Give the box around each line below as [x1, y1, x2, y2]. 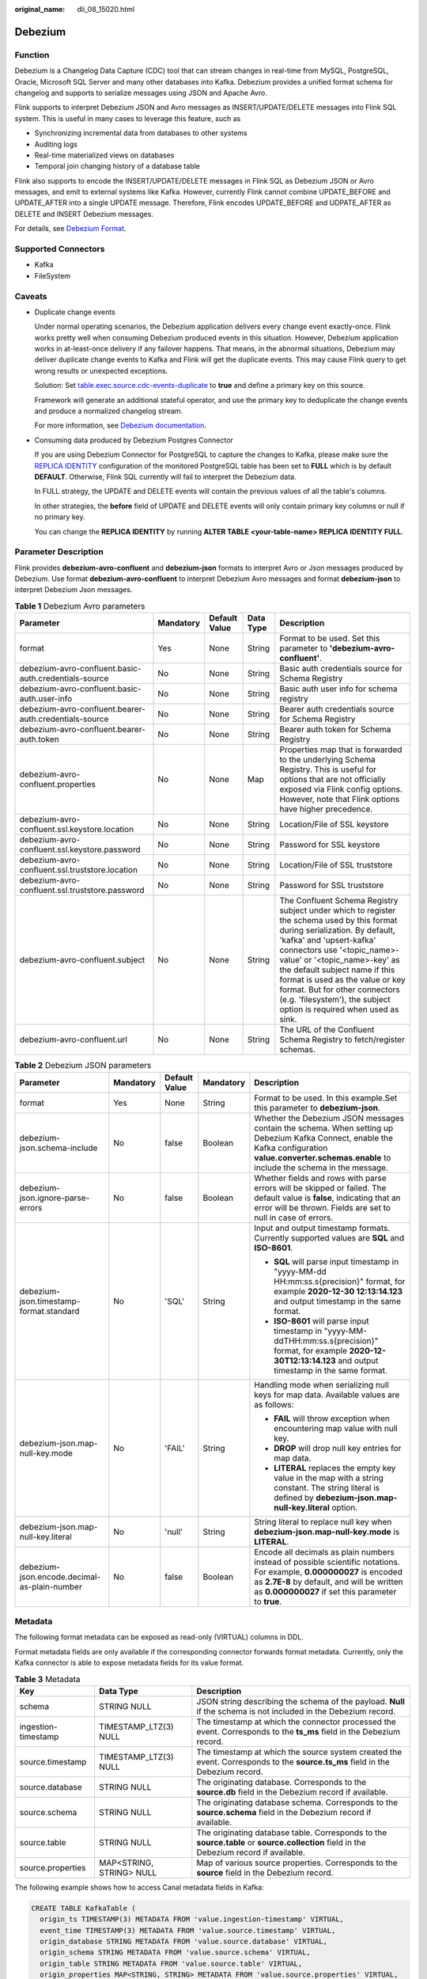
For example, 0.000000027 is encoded [254, 1566, 402, 1577]
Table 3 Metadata [14, 1673, 81, 1685]
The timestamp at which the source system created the [196, 1746, 402, 1757]
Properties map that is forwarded [279, 744, 402, 755]
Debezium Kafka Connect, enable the [254, 1132, 393, 1143]
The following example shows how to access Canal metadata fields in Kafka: [14, 1882, 264, 1892]
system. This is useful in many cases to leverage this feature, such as [14, 113, 241, 123]
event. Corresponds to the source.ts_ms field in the [196, 1756, 391, 1767]
